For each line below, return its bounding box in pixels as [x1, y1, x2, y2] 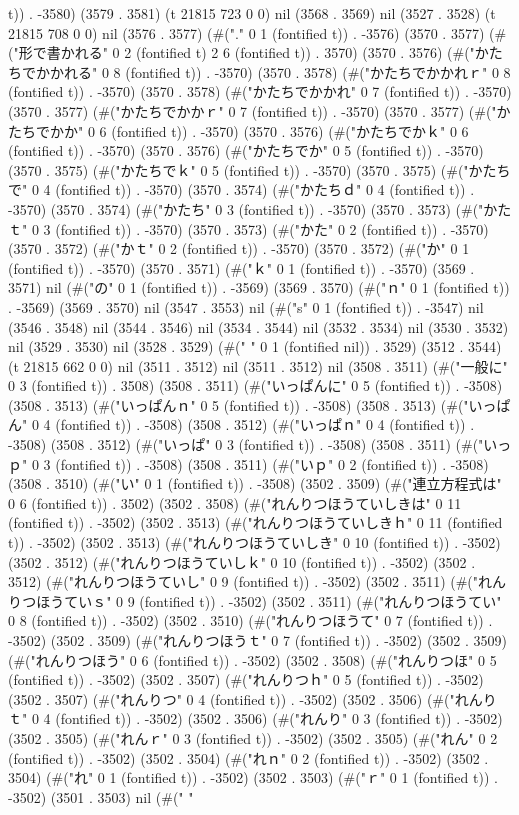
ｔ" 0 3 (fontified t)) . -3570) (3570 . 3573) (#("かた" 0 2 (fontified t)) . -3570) [8, 218, 489, 239]
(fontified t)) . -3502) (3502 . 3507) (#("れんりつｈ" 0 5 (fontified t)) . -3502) [8, 669, 484, 690]
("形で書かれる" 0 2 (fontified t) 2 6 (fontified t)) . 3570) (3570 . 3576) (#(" [8, 42, 475, 63]
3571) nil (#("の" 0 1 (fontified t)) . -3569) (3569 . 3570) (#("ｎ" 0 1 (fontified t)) [8, 277, 510, 298]
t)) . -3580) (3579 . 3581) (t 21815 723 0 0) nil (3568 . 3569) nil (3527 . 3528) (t [8, 3, 496, 23]
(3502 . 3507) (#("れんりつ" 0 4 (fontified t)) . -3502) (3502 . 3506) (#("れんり [8, 688, 497, 709]
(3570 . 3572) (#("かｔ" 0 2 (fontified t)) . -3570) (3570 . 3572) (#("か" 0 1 [8, 238, 470, 259]
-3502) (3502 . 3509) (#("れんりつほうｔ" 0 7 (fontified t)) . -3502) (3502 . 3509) [8, 630, 508, 650]
